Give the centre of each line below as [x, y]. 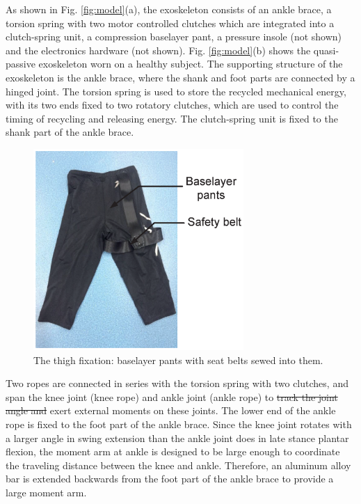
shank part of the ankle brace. [70, 132]
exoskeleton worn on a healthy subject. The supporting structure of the [191, 64]
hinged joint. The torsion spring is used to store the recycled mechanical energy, [176, 91]
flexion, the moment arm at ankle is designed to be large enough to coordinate [173, 451]
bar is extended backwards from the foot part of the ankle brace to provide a [170, 479]
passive [21, 64]
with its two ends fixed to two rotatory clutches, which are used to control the [172, 105]
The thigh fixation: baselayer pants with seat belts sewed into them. [178, 360]
